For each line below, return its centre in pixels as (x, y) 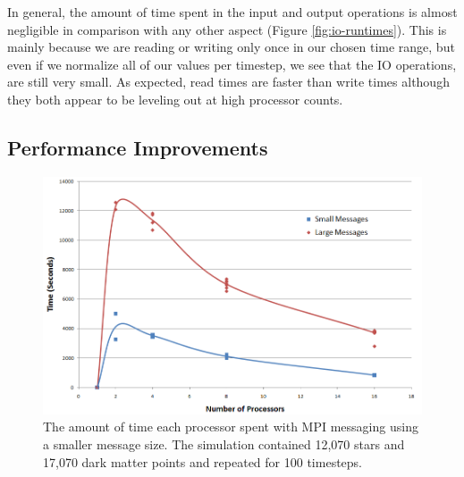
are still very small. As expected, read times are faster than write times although (228, 82)
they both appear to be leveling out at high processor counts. (175, 99)
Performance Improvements (138, 147)
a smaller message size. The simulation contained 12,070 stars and (224, 444)
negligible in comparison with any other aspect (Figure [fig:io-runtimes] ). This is (227, 29)
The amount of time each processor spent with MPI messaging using (231, 427)
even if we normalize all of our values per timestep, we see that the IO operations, (232, 64)
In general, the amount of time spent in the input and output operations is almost (232, 12)
